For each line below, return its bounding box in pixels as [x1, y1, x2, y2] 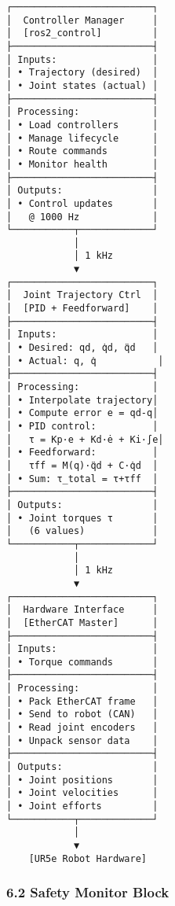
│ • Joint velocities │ [6, 787, 159, 799]
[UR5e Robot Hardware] [28, 853, 147, 864]
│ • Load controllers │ [6, 119, 159, 131]
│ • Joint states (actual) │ [6, 79, 159, 91]
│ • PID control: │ [6, 421, 159, 432]
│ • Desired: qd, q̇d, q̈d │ [6, 342, 159, 354]
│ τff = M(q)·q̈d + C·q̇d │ [6, 459, 159, 471]
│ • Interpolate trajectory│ [6, 394, 159, 406]
